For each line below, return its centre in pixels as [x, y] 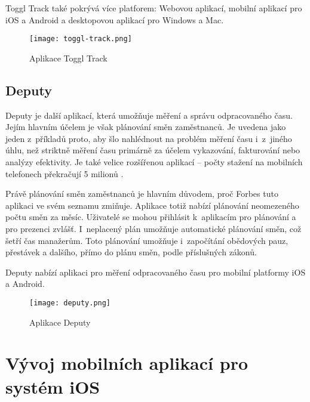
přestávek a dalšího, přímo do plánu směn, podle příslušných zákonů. [131, 252]
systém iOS [53, 386]
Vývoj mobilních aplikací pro [127, 363]
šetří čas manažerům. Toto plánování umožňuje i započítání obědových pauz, [147, 240]
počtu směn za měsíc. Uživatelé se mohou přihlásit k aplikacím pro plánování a [151, 217]
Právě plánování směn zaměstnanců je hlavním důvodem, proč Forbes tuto [142, 194]
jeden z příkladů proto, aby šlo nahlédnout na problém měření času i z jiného [149, 138]
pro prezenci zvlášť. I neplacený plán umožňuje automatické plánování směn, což [154, 228]
